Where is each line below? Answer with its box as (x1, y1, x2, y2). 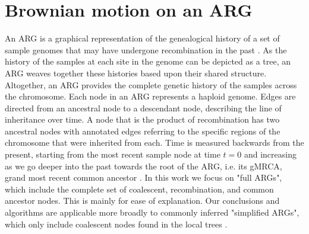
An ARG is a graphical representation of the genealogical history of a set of (5, 32, 280, 44)
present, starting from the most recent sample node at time (5, 148, 220, 161)
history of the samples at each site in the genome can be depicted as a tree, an (5, 55, 291, 68)
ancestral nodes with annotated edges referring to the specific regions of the (5, 124, 280, 137)
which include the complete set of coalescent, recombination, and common (5, 182, 274, 195)
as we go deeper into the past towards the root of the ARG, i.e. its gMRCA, (5, 159, 282, 172)
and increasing (244, 148, 297, 161)
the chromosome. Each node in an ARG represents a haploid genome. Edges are (5, 90, 296, 102)
